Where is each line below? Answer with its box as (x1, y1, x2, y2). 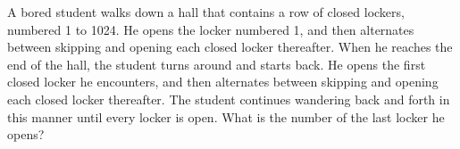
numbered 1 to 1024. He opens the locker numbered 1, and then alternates (7, 20, 414, 38)
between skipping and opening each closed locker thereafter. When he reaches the (7, 37, 453, 56)
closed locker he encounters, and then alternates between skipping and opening (7, 72, 439, 91)
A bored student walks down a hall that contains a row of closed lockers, (7, 3, 405, 21)
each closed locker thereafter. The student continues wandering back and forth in (7, 89, 450, 108)
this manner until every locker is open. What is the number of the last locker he (7, 107, 445, 126)
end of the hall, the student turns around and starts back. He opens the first (7, 54, 426, 73)
